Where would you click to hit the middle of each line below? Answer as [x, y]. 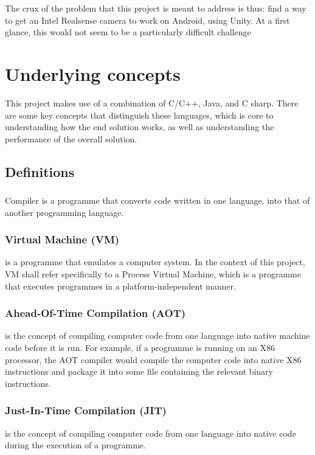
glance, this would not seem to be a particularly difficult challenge [128, 32]
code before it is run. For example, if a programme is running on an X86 [140, 347]
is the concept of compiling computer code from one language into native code [151, 433]
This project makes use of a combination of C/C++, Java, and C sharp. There [152, 102]
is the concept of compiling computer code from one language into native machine [157, 335]
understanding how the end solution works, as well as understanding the [140, 127]
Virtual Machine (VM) [62, 239]
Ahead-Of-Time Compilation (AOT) [95, 313]
